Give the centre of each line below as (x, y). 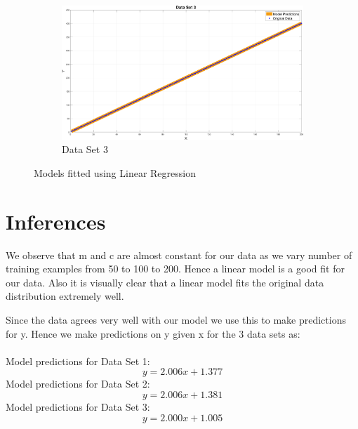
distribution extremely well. (65, 296)
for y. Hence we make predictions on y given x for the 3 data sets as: (153, 333)
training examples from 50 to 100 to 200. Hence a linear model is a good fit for (175, 269)
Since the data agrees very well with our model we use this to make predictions (176, 319)
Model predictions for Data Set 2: (78, 384)
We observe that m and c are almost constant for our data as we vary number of (179, 255)
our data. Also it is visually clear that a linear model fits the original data (165, 282)
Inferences (56, 221)
